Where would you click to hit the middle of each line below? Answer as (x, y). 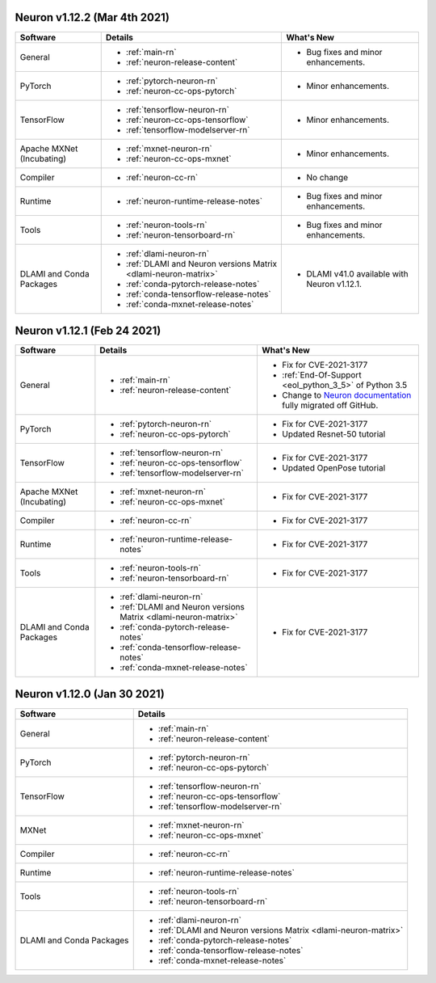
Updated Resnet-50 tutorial (334, 434)
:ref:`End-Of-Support (322, 375)
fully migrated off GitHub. (330, 406)
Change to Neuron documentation (347, 395)
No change (327, 177)
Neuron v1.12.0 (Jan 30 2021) (90, 694)
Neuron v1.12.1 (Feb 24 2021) (88, 330)
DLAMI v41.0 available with (357, 273)
